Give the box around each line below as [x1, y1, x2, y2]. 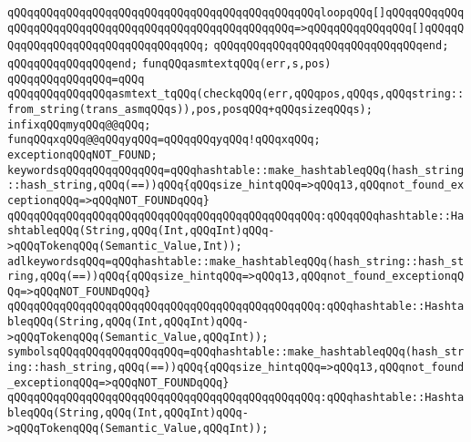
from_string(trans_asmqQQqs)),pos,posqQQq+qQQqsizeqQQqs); [7, 102, 373, 116]
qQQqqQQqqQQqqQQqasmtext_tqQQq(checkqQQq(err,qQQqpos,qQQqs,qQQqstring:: [7, 87, 465, 101]
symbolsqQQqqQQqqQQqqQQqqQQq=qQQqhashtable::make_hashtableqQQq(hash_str [7, 345, 465, 359]
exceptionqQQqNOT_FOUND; [7, 148, 158, 161]
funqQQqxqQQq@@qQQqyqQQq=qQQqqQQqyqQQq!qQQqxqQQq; [7, 133, 321, 147]
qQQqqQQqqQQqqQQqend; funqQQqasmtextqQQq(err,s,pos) [7, 57, 332, 70]
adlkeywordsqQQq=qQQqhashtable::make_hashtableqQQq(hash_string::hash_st [7, 254, 465, 268]
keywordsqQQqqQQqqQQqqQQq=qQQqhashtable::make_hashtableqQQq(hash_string [7, 163, 465, 177]
